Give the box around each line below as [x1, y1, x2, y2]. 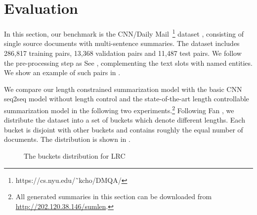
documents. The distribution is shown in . [4, 134, 130, 144]
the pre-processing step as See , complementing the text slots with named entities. [4, 57, 253, 68]
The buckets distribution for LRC [24, 150, 126, 161]
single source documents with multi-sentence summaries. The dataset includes [4, 38, 240, 48]
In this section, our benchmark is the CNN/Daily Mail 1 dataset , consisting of [4, 27, 244, 39]
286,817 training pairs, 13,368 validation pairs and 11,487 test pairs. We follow [4, 47, 242, 58]
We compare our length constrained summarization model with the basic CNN [4, 84, 242, 94]
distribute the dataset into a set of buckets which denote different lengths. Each [4, 115, 245, 125]
